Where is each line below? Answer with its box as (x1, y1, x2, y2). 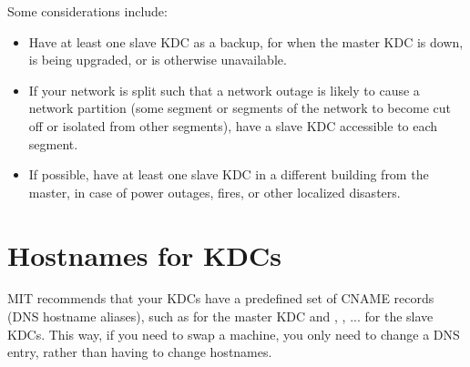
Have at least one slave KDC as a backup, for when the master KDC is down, (28, 32, 464, 51)
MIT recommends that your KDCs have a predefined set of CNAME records (7, 289, 434, 308)
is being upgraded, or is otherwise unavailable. (28, 50, 287, 69)
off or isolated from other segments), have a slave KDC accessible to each (28, 116, 438, 135)
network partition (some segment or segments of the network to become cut (28, 98, 451, 117)
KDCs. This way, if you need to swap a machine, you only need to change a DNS (7, 324, 460, 343)
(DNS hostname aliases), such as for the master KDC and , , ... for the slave (7, 307, 434, 326)
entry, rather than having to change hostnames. (7, 342, 272, 362)
